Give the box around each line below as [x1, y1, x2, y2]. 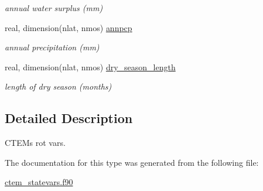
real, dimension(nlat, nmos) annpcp [5, 21, 132, 33]
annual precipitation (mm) [5, 41, 100, 53]
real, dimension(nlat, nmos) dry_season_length [5, 60, 176, 73]
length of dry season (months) [5, 80, 112, 93]
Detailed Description [5, 109, 133, 127]
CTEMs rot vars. [5, 137, 66, 149]
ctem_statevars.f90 [5, 176, 73, 188]
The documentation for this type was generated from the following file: [5, 156, 259, 168]
